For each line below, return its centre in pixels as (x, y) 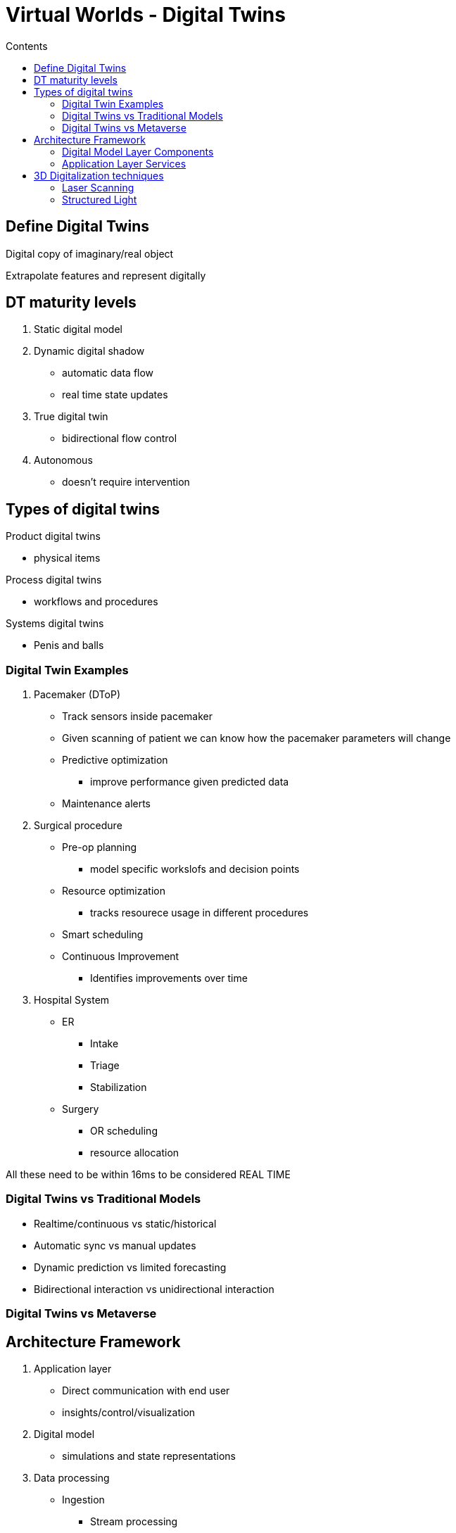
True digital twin (71, 417)
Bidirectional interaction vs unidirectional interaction (154, 1289)
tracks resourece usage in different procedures (199, 913)
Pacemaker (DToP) (77, 695)
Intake (104, 1044)
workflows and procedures (96, 602)
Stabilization (119, 1087)
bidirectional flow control (120, 439)
